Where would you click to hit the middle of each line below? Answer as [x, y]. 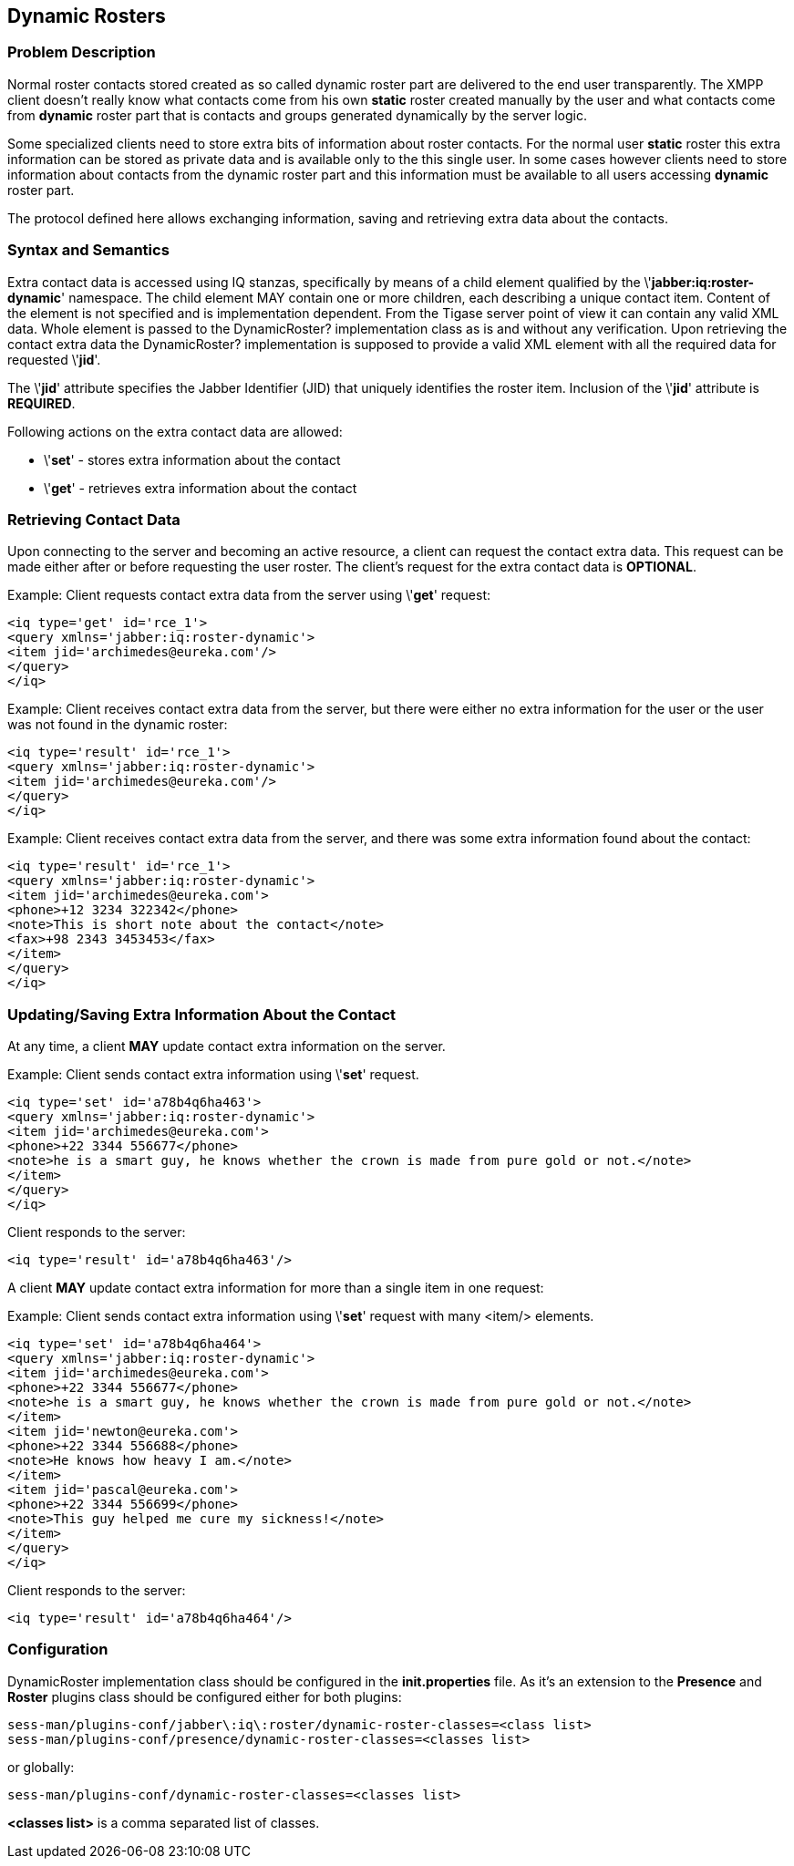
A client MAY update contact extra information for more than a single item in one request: [276, 1288]
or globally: [41, 1767]
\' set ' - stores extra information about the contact [192, 459]
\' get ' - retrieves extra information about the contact [201, 488]
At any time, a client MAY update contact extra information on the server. [227, 1046]
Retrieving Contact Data [94, 519]
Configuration [58, 1650]
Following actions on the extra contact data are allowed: [175, 431]
